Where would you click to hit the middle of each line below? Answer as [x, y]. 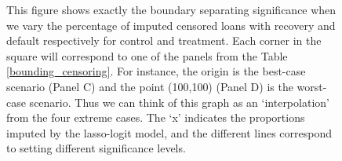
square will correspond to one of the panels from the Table [147, 55]
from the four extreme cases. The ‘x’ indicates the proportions [156, 117]
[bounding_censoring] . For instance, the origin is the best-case [156, 71]
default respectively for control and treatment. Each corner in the [164, 40]
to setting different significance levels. [96, 148]
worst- [312, 86]
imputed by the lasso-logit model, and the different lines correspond [169, 132]
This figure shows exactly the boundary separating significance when [171, 9]
